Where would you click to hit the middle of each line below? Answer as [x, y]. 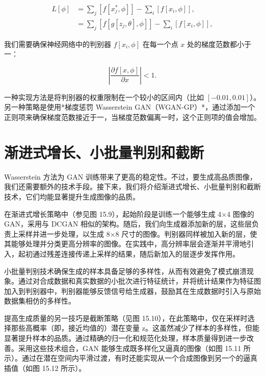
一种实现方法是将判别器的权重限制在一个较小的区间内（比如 [104, 97]
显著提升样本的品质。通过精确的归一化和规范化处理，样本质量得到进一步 [125, 338]
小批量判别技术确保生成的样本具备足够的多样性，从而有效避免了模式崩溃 [125, 271]
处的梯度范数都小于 [219, 44]
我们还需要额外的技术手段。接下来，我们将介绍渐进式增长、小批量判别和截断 [132, 186]
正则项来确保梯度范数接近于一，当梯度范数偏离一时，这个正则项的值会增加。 [132, 117]
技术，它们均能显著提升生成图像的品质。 [72, 196]
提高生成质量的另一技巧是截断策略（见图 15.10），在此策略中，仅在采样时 [126, 318]
